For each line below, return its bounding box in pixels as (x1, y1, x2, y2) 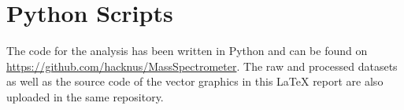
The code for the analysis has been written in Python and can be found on (6, 42, 368, 59)
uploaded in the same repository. (6, 88, 164, 104)
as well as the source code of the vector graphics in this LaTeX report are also (6, 73, 384, 90)
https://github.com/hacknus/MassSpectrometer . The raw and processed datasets (6, 57, 398, 74)
